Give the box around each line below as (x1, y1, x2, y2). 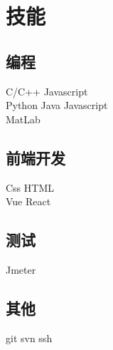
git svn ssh (6, 330, 53, 345)
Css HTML (6, 180, 54, 195)
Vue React (6, 194, 51, 209)
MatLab (6, 111, 41, 126)
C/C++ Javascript (6, 83, 88, 98)
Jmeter (6, 262, 36, 277)
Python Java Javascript (6, 98, 108, 113)
